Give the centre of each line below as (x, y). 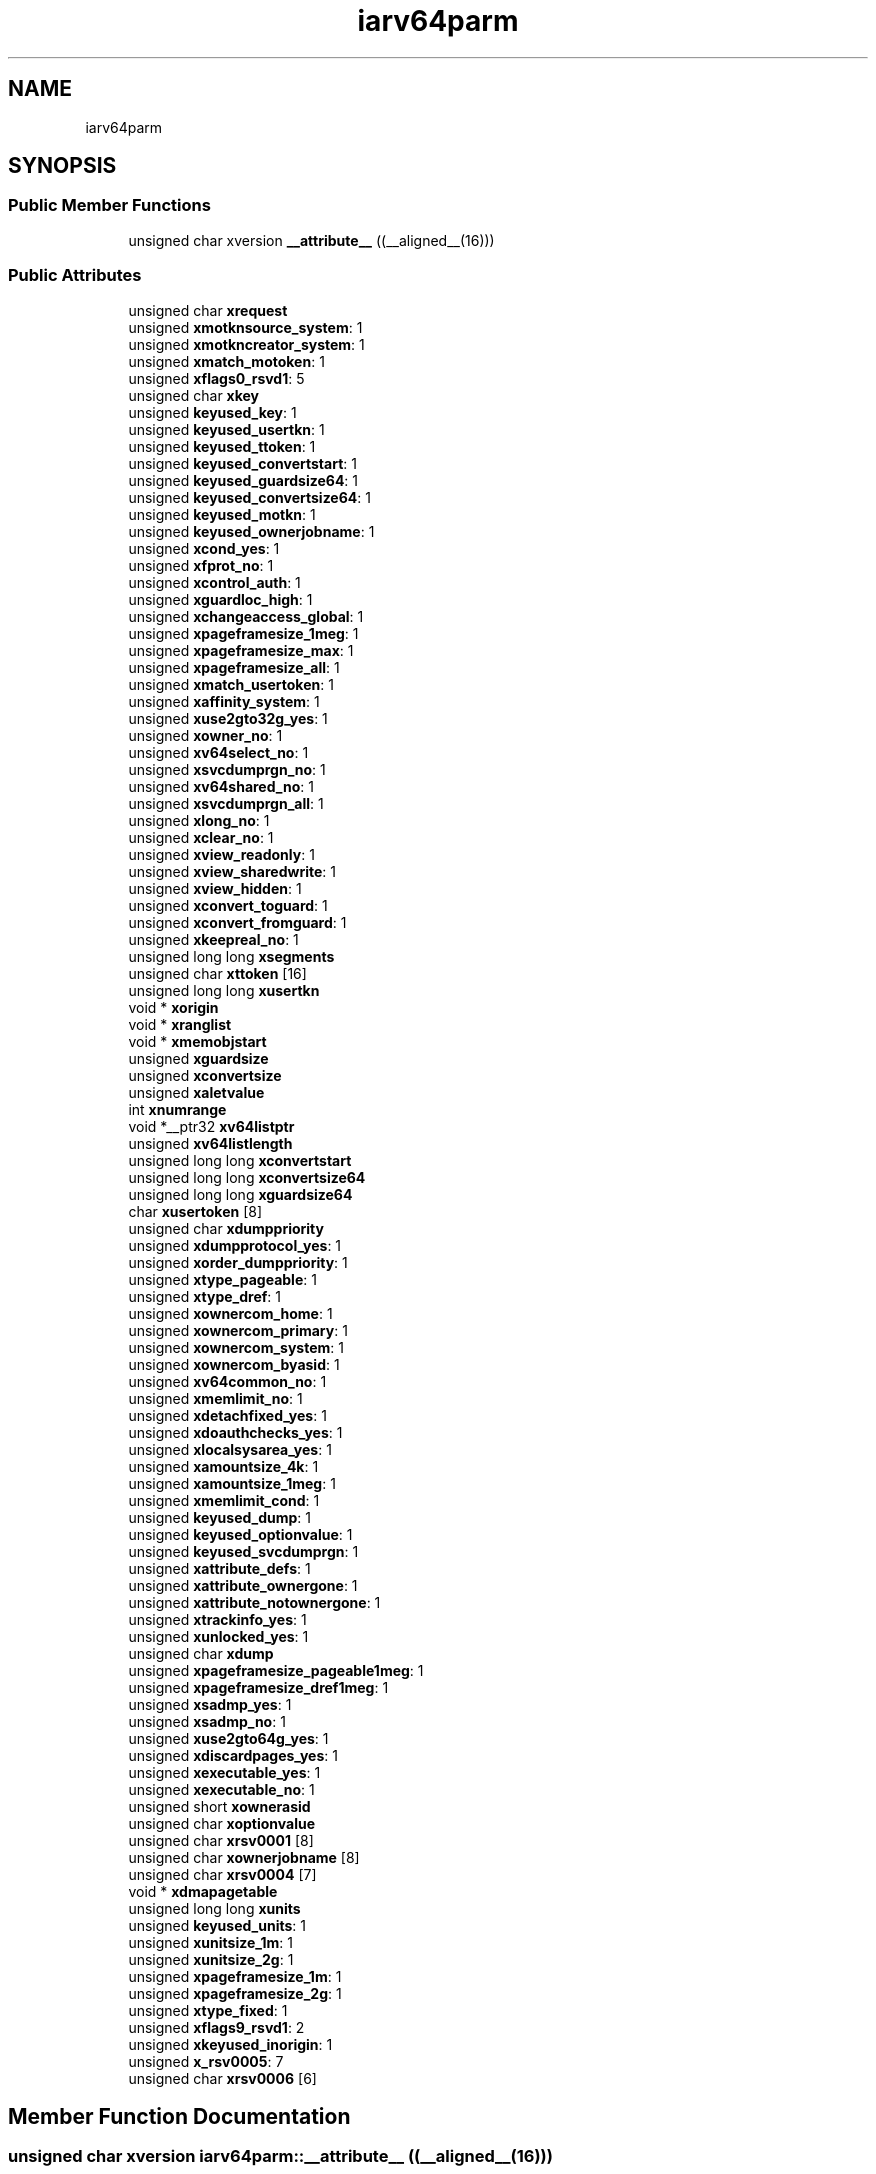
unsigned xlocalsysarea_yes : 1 (230, 1449)
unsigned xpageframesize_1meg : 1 (243, 633)
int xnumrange (177, 1109)
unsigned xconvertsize (205, 1075)
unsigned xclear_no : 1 (201, 837)
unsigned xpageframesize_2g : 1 (235, 1993)
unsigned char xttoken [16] (217, 973)
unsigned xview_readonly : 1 (221, 854)
